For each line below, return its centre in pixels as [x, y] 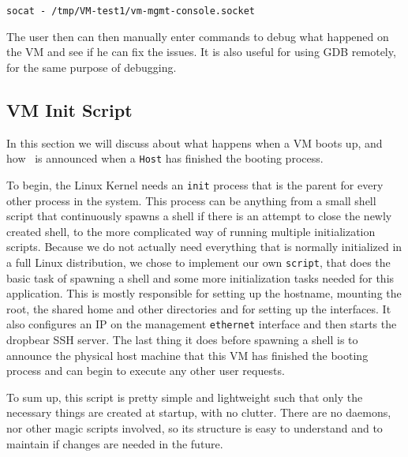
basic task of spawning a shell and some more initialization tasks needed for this [200, 277]
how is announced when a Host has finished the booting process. [165, 158]
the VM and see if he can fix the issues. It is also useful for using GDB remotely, [201, 52]
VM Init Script [69, 109]
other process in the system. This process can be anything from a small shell [191, 200]
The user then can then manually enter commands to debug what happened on [198, 36]
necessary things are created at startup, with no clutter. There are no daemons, [199, 412]
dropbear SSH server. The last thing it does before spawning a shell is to [182, 340]
